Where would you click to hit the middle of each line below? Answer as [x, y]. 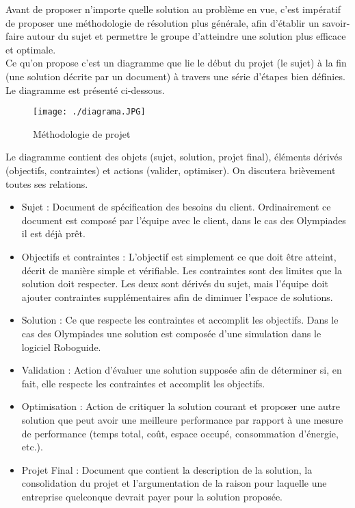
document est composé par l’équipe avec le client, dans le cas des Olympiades [184, 220]
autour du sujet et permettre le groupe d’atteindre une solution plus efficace [186, 36]
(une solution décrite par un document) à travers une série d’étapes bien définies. [175, 76]
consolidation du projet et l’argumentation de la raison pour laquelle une [174, 483]
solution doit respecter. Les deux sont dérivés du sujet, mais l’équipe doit [175, 283]
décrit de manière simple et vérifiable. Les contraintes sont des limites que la [182, 270]
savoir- [336, 22]
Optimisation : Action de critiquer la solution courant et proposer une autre [181, 406]
